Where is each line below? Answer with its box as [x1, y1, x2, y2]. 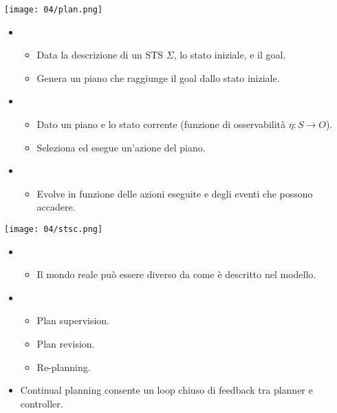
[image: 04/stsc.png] [4, 224, 103, 234]
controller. [20, 396, 63, 410]
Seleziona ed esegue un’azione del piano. [36, 140, 206, 154]
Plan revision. [36, 337, 95, 351]
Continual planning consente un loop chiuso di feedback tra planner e [20, 383, 313, 397]
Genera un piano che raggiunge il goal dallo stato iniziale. [36, 70, 280, 85]
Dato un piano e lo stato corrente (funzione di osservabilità [36, 117, 286, 131]
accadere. [36, 200, 76, 214]
